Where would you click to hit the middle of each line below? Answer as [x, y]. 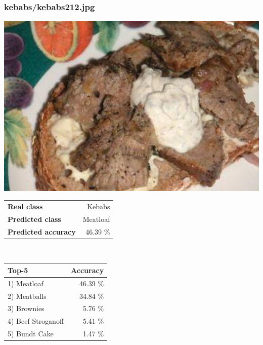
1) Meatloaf [26, 283]
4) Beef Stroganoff [36, 321]
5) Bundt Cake [31, 334]
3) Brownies [26, 308]
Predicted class [34, 219]
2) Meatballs [27, 296]
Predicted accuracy [42, 231]
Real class [25, 206]
